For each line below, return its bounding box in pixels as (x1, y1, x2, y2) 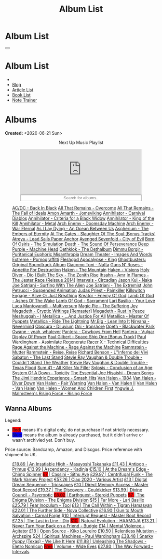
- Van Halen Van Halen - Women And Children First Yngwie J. (12, 385, 134, 391)
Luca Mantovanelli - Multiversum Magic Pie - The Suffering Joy (12, 303, 138, 308)
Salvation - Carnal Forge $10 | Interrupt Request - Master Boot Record (12, 512, 151, 518)
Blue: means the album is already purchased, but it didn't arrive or (12, 432, 144, 438)
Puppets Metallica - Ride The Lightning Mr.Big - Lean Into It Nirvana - (12, 318, 150, 324)
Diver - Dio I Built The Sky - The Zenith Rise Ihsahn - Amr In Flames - (12, 272, 149, 278)
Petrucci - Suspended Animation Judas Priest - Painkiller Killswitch (12, 287, 146, 293)
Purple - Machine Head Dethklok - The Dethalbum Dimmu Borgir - (12, 246, 144, 252)
